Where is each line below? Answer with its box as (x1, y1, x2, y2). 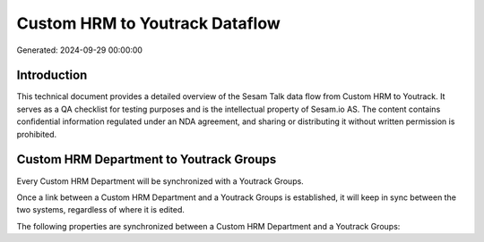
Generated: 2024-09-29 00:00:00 (16, 45, 143, 55)
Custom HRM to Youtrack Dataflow (16, 13, 281, 33)
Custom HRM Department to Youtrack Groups (16, 152, 277, 167)
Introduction (16, 68, 88, 83)
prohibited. (16, 129, 57, 139)
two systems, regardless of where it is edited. (16, 204, 186, 215)
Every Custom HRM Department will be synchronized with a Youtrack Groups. (16, 175, 304, 187)
